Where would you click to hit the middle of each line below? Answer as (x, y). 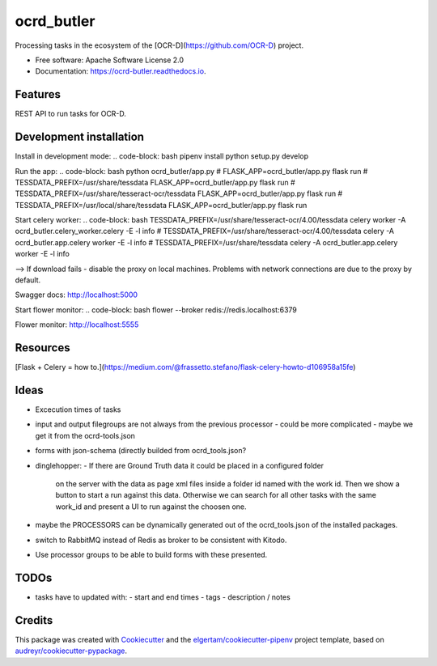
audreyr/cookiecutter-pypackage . (71, 651)
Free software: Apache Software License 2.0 (110, 60)
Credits (34, 620)
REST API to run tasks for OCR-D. (71, 114)
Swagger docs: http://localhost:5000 (76, 295)
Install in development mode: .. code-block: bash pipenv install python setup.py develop (162, 156)
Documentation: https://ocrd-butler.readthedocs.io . (121, 71)
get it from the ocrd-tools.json (85, 435)
